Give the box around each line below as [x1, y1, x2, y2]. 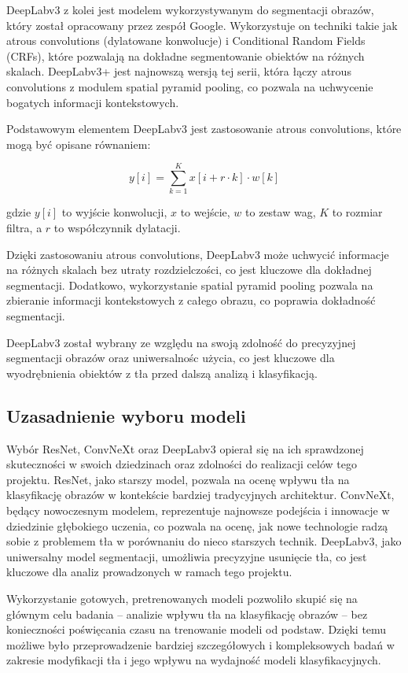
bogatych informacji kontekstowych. [6, 94, 179, 110]
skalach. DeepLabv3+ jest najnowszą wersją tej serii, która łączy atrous [6, 63, 351, 80]
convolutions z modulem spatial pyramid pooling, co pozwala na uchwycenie [6, 78, 373, 94]
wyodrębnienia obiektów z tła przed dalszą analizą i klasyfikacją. [6, 364, 318, 381]
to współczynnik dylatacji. [53, 220, 181, 236]
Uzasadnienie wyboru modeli [6, 403, 246, 427]
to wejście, [180, 204, 230, 220]
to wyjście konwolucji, [61, 204, 167, 220]
